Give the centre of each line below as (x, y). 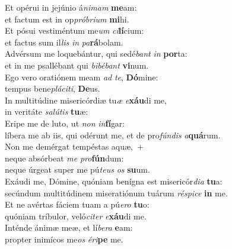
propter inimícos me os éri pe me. (64, 239)
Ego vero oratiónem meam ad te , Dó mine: (82, 77)
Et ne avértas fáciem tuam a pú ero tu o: (77, 204)
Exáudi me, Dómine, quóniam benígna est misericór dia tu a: (114, 181)
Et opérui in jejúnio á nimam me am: (71, 7)
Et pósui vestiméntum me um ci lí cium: (74, 30)
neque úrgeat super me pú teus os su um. (77, 169)
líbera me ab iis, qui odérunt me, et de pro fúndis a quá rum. (113, 135)
